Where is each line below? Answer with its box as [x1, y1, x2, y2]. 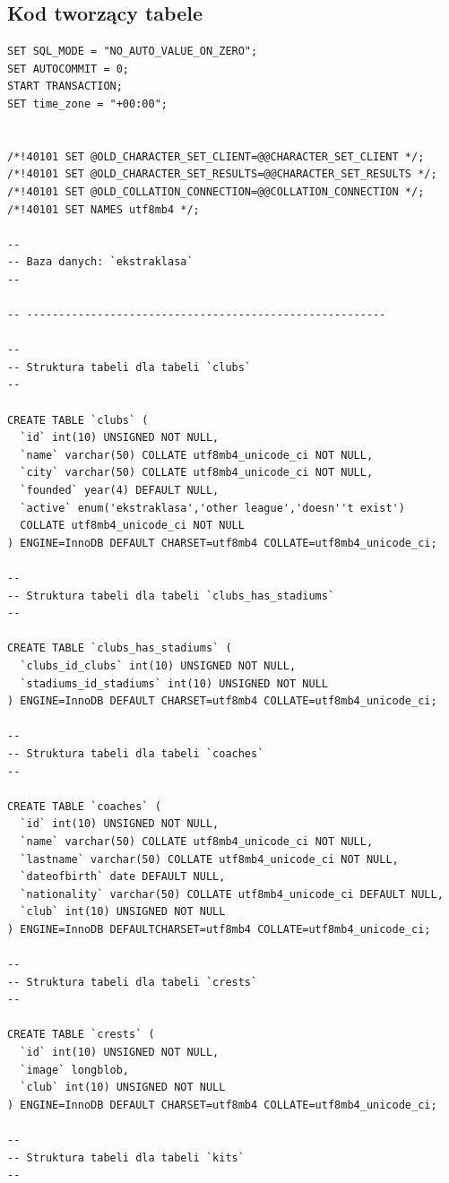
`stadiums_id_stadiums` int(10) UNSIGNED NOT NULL [20, 677, 328, 690]
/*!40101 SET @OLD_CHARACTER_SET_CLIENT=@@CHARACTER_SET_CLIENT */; [7, 150, 425, 163]
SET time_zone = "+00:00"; [7, 97, 168, 110]
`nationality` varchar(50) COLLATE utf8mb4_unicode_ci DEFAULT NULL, [20, 887, 444, 901]
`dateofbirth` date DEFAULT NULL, [20, 870, 226, 884]
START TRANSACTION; [7, 80, 123, 93]
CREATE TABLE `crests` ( [7, 1028, 155, 1041]
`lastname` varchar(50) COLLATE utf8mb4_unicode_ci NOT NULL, [20, 852, 399, 866]
